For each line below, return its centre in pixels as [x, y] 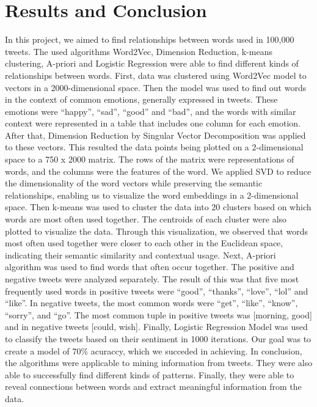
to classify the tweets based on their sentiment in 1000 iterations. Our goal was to [158, 338]
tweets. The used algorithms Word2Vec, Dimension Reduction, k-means [139, 51]
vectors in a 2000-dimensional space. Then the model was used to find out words [156, 87]
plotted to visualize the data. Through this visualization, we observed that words [156, 231]
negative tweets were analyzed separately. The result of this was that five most [152, 279]
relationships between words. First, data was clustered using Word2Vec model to [156, 75]
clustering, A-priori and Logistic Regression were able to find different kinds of [152, 63]
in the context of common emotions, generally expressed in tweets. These [141, 99]
